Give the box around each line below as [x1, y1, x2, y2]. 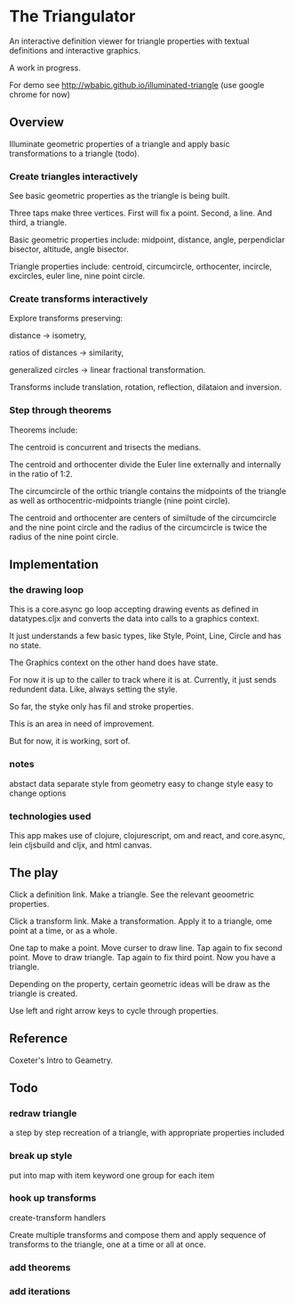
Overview [9, 115, 65, 130]
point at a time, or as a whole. [9, 925, 117, 935]
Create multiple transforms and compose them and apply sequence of [9, 1229, 267, 1240]
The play [9, 865, 59, 880]
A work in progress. [9, 62, 82, 73]
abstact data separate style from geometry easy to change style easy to [9, 778, 274, 789]
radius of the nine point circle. [9, 531, 119, 542]
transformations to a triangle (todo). [9, 148, 140, 158]
